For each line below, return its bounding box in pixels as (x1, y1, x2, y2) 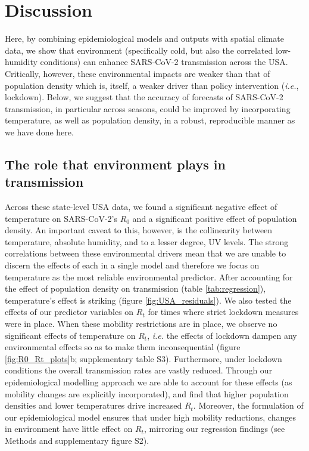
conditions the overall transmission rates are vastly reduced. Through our (5, 364, 273, 376)
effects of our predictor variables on (5, 305, 134, 318)
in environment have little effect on (5, 422, 133, 435)
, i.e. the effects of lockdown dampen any (147, 329, 297, 341)
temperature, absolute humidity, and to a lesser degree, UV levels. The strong (5, 235, 289, 248)
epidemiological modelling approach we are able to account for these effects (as (5, 375, 292, 388)
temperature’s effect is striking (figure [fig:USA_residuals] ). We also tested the (5, 294, 292, 306)
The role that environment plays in (5, 155, 226, 173)
